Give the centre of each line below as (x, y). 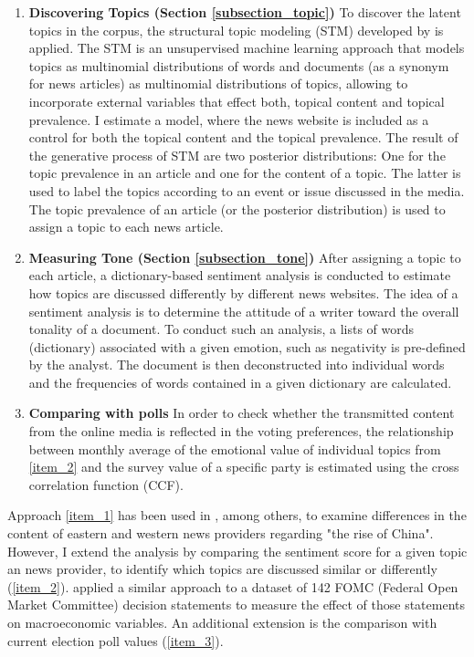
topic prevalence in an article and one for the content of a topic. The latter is (245, 173)
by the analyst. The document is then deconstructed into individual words (237, 365)
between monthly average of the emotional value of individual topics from (235, 448)
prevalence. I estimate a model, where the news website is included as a (229, 119)
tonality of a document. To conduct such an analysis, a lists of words (221, 329)
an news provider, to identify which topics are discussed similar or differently (222, 569)
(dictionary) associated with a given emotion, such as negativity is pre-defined (247, 346)
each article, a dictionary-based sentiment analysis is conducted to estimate (240, 275)
